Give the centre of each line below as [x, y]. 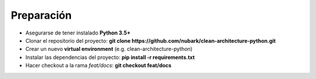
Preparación [41, 15]
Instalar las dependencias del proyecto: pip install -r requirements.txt [110, 57]
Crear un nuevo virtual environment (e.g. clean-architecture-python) [109, 49]
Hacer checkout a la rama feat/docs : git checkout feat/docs [99, 66]
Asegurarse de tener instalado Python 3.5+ [78, 33]
